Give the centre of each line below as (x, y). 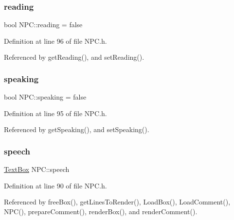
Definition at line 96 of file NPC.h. (55, 41)
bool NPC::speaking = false (45, 97)
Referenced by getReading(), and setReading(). (74, 57)
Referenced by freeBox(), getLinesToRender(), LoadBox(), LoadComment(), (117, 202)
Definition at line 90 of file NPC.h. (55, 185)
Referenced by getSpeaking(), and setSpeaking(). (77, 129)
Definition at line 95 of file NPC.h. (55, 113)
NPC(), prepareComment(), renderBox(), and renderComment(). (101, 211)
